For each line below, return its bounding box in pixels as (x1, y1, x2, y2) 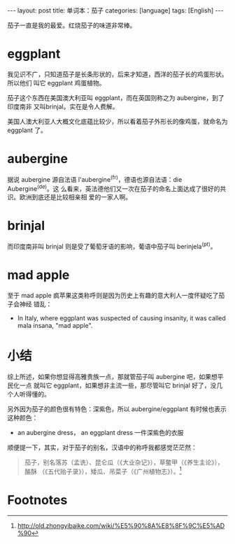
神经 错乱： (19, 299, 52, 308)
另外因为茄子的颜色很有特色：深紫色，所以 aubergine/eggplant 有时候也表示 (7, 404, 227, 413)
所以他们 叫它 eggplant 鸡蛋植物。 (7, 78, 106, 87)
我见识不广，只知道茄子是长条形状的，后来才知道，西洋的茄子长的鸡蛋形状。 (7, 70, 228, 78)
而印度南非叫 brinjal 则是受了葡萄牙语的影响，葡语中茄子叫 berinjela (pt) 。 (7, 241, 217, 250)
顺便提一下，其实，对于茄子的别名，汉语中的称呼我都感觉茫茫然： (7, 443, 197, 452)
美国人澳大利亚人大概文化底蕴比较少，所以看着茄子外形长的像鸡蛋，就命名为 (7, 117, 228, 125)
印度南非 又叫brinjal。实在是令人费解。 (7, 102, 119, 110)
